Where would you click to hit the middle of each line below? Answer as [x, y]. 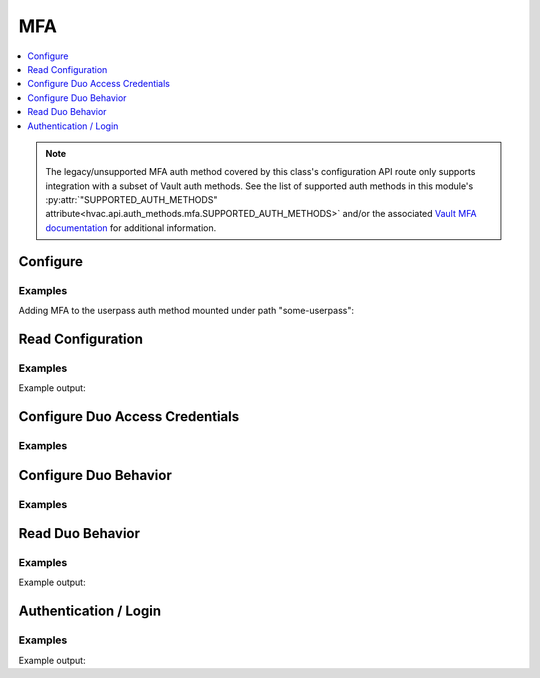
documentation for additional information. [131, 227]
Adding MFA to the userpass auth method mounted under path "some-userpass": [186, 310]
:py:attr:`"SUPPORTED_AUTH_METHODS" [131, 200]
